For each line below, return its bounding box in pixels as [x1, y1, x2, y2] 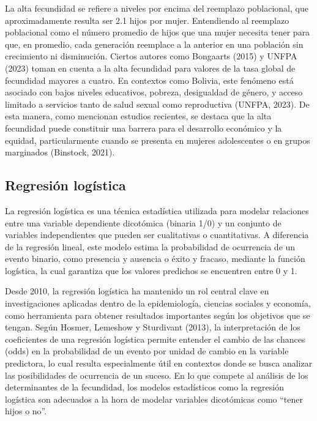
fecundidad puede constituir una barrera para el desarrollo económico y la [5, 121, 282, 134]
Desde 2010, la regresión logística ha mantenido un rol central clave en [5, 285, 269, 297]
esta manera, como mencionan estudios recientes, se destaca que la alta [5, 110, 272, 122]
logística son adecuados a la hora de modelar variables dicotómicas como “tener [5, 392, 303, 405]
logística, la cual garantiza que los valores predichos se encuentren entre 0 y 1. [5, 264, 297, 277]
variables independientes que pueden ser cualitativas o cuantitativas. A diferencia [5, 228, 309, 241]
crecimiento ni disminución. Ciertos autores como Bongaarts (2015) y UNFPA [5, 50, 297, 62]
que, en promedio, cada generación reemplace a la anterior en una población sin [5, 37, 304, 50]
